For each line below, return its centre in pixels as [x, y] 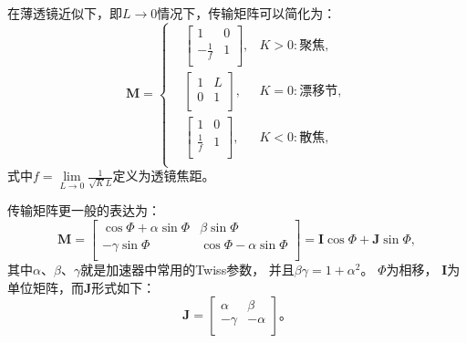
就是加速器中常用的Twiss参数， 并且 [187, 269]
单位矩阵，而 [46, 287]
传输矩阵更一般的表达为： [84, 210]
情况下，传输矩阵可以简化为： [247, 13]
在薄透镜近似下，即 [65, 13]
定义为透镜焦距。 [164, 176]
